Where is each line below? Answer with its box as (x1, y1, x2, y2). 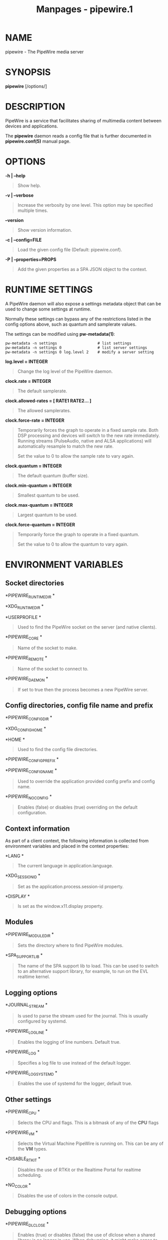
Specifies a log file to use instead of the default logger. (17, 1059, 131, 1066)
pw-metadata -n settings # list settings (5, 340, 132, 346)
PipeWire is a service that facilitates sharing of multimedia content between (5, 117, 162, 123)
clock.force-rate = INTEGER (5, 417, 64, 423)
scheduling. (17, 1172, 42, 1178)
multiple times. (17, 207, 48, 213)
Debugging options (5, 1207, 67, 1216)
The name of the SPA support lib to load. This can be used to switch (17, 963, 159, 969)
